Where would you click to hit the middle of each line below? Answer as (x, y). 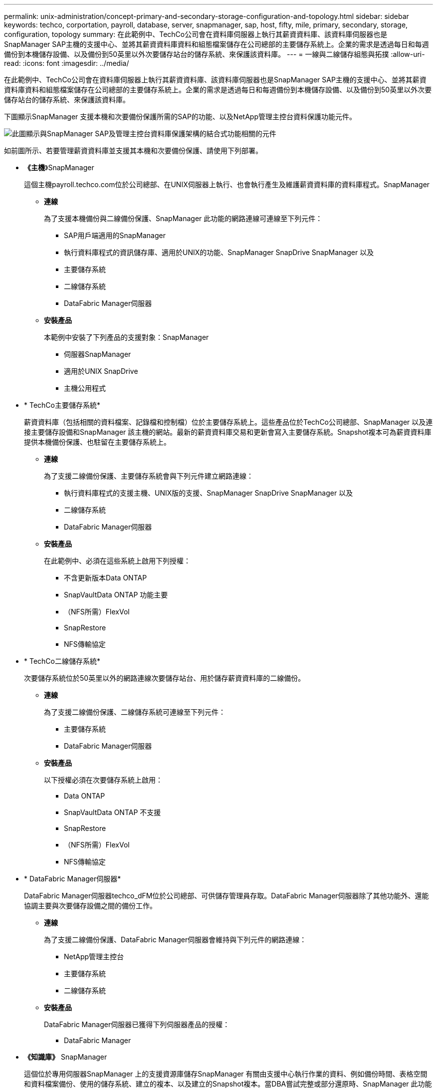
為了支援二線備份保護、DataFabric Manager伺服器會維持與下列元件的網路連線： (175, 940)
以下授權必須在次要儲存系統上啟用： (103, 780)
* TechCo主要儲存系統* (62, 405)
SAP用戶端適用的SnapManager (115, 235)
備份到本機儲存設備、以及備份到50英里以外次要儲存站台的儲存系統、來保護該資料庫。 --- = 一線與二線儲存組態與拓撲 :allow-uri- (215, 54)
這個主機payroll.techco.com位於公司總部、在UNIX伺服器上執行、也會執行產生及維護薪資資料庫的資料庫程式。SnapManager (227, 184)
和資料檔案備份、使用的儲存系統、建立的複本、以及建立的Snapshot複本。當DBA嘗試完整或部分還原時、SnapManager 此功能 (228, 1084)
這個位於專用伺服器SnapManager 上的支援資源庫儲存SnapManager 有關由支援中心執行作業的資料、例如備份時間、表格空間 (226, 1074)
